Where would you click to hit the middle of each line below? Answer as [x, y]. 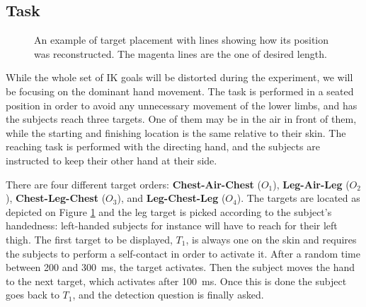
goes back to [33, 295]
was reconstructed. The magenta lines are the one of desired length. [181, 53]
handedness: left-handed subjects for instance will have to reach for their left [172, 225]
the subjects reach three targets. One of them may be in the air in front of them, [181, 119]
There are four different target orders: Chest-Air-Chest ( [133, 184]
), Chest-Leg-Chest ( [56, 198]
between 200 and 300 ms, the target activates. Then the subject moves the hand [181, 267]
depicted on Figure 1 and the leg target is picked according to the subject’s [169, 211]
